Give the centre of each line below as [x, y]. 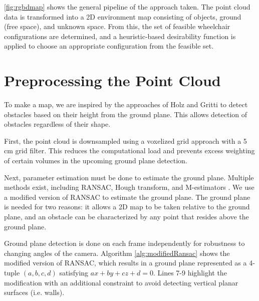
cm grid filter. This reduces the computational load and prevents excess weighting [129, 150]
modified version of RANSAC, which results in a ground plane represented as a [125, 263]
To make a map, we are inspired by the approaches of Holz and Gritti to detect [126, 104]
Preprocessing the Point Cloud [112, 80]
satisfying [74, 272]
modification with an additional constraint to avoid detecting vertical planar [121, 282]
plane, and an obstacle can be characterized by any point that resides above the [126, 217]
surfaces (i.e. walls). [34, 292]
